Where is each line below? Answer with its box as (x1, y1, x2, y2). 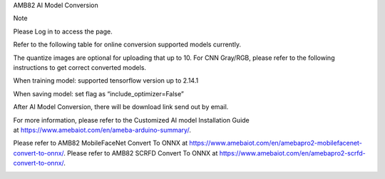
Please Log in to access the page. (13, 27, 113, 36)
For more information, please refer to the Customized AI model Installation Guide (13, 116, 250, 124)
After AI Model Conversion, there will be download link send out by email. (13, 103, 229, 111)
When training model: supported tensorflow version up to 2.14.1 (13, 76, 199, 85)
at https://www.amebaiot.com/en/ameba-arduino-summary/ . (13, 126, 192, 134)
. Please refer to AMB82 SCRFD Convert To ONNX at (63, 148, 218, 157)
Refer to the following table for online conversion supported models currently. (13, 40, 242, 49)
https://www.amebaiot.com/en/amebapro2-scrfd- (219, 148, 366, 157)
